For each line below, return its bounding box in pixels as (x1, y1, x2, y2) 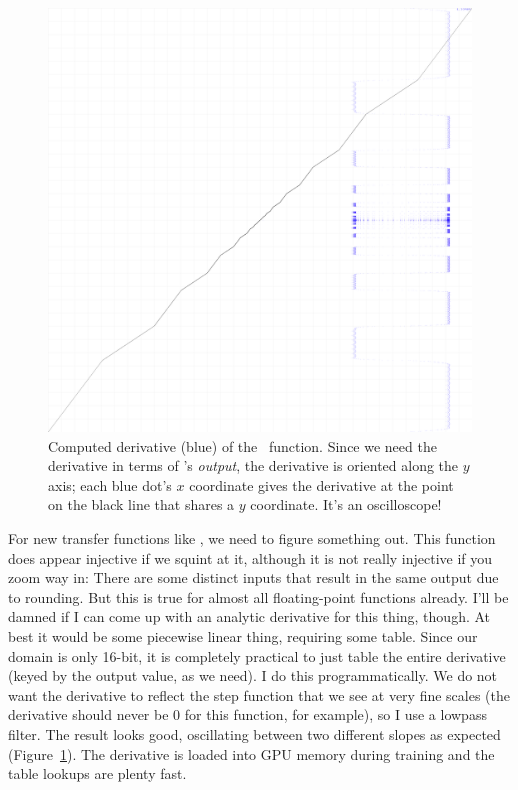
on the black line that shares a (48, 494, 235, 515)
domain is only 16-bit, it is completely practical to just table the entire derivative (8, 645, 506, 666)
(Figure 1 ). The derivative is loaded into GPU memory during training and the (8, 743, 495, 764)
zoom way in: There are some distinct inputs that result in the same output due (8, 567, 499, 588)
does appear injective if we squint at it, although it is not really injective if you (8, 547, 493, 568)
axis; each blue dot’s (48, 474, 172, 495)
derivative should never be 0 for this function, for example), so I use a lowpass (8, 704, 487, 725)
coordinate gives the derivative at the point (189, 474, 454, 495)
